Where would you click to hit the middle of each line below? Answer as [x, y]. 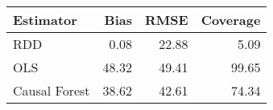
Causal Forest [52, 90]
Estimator [45, 20]
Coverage [231, 20]
